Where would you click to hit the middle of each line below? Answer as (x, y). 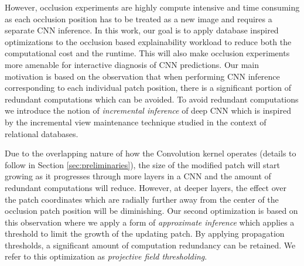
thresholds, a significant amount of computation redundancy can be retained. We (150, 245)
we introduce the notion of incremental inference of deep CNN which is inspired (148, 110)
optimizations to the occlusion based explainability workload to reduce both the (148, 41)
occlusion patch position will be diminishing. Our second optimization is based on (151, 211)
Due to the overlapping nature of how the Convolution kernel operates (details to (151, 153)
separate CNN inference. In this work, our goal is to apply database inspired (142, 30)
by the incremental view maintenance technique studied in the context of (136, 122)
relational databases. (42, 133)
